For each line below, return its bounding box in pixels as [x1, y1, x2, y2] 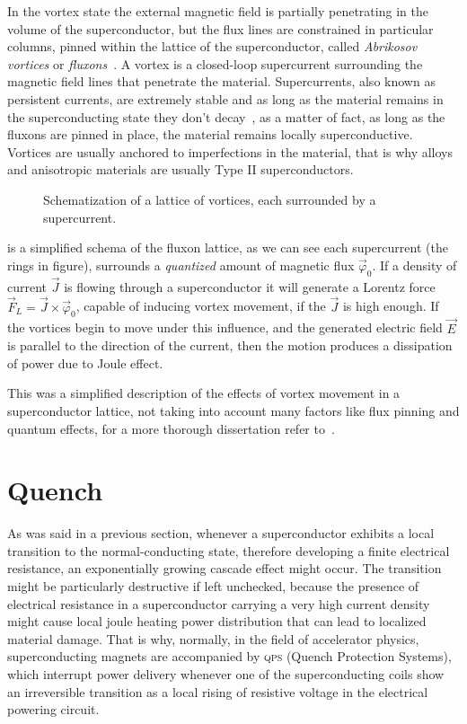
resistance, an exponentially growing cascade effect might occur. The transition [7, 559, 442, 578]
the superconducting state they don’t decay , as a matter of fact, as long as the [7, 107, 445, 126]
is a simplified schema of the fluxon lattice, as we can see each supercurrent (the [7, 238, 448, 257]
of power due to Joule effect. [7, 353, 163, 372]
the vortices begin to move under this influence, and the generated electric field [7, 318, 443, 337]
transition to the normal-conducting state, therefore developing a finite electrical [7, 541, 450, 560]
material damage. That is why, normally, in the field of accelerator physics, [7, 629, 419, 648]
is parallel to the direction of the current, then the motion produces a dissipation [7, 336, 453, 355]
